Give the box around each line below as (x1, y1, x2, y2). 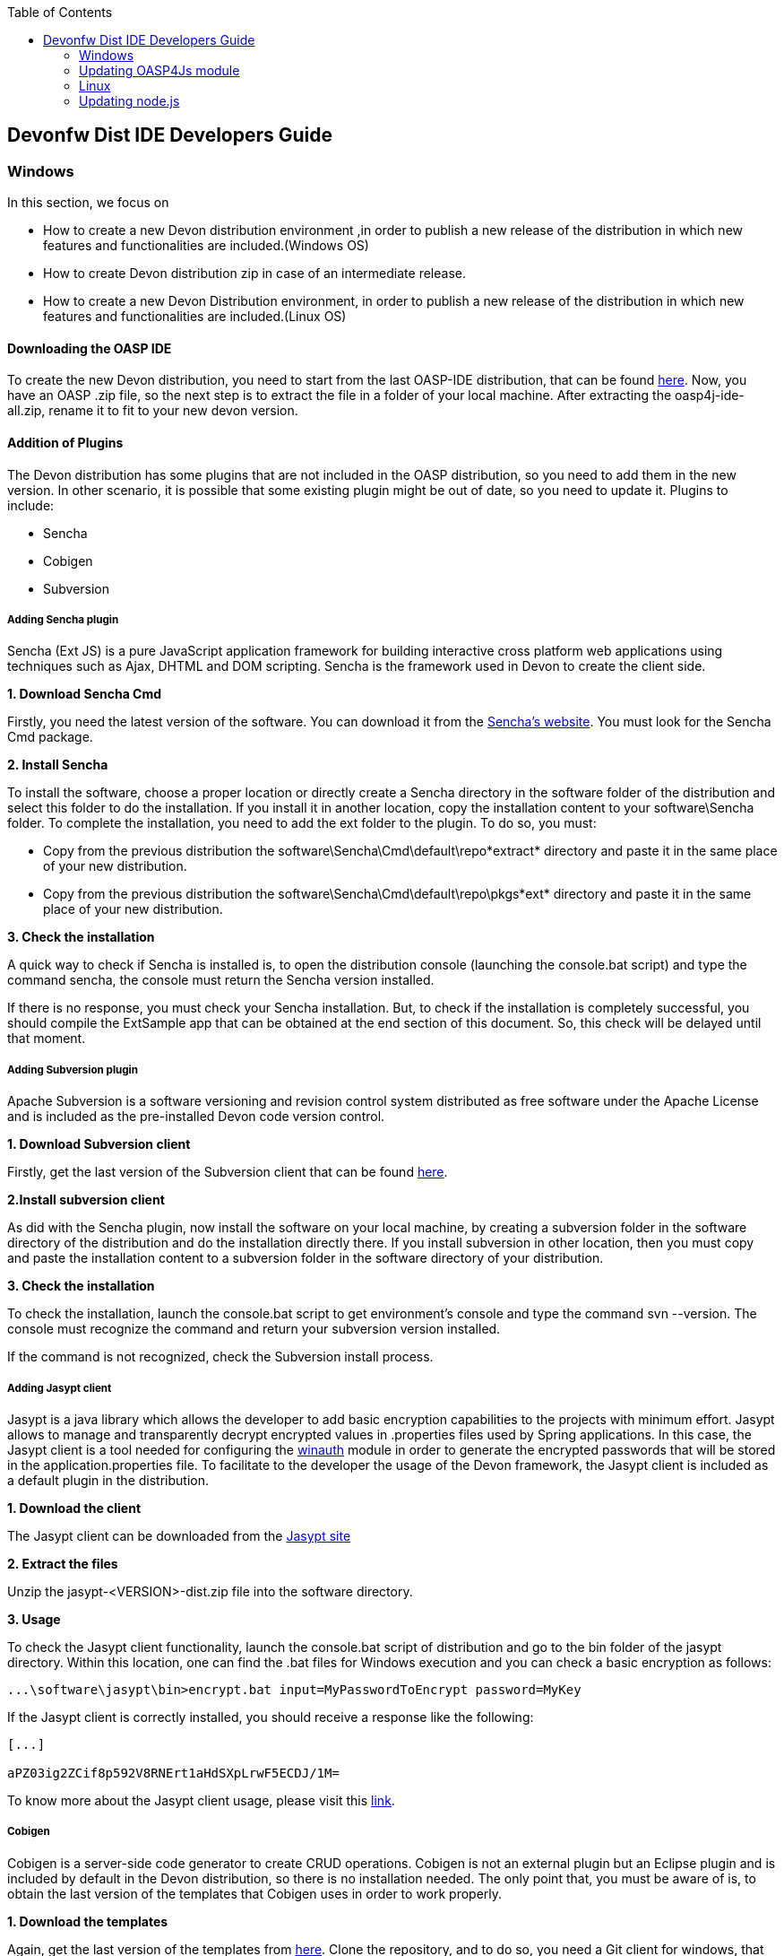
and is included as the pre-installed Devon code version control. (7, 1108, 385, 1125)
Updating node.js (79, 93, 180, 109)
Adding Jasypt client (7, 1381, 112, 1395)
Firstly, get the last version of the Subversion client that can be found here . (7, 1164, 448, 1180)
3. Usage (7, 1612, 61, 1627)
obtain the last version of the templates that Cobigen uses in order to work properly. (7, 1885, 503, 1901)
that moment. (7, 1030, 86, 1047)
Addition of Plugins (7, 435, 124, 451)
